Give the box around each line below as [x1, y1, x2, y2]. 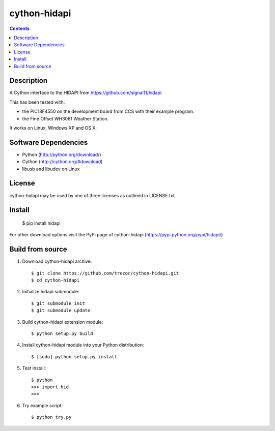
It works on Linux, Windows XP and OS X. [9, 125, 97, 131]
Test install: [22, 365, 46, 371]
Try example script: [22, 402, 63, 409]
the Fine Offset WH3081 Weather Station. [22, 115, 109, 121]
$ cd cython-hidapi [31, 278, 80, 283]
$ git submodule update [31, 307, 91, 314]
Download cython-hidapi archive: [22, 258, 92, 264]
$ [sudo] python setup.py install [31, 354, 117, 359]
